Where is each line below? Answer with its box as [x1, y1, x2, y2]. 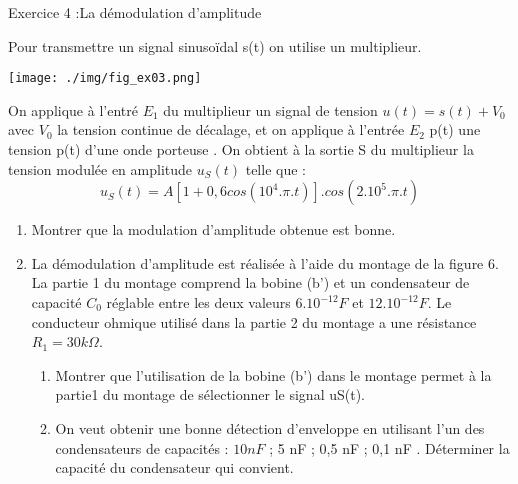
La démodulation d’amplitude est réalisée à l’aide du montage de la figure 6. [31, 252, 499, 273]
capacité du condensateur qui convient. [55, 457, 294, 478]
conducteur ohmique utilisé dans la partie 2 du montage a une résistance [31, 311, 477, 332]
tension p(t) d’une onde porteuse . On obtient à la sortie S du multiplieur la [8, 139, 474, 160]
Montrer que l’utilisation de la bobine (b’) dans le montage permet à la [55, 364, 492, 385]
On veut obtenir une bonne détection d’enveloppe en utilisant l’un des [55, 417, 485, 438]
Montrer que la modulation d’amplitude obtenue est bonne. [31, 219, 396, 240]
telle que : [245, 158, 306, 179]
